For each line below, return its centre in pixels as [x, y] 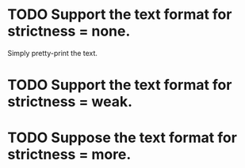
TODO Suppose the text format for [122, 138]
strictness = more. [69, 155]
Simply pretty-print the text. [53, 53]
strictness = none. [69, 31]
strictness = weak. [70, 102]
